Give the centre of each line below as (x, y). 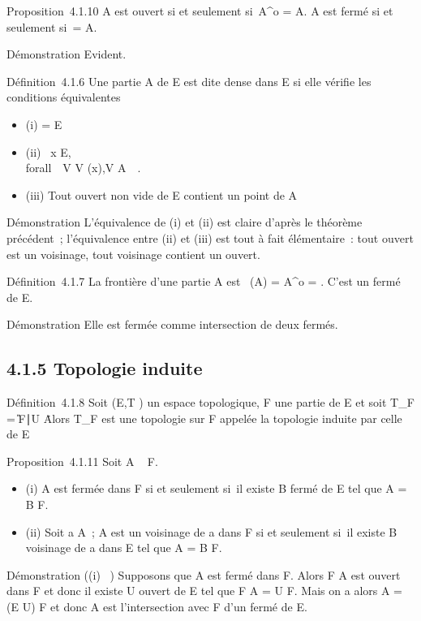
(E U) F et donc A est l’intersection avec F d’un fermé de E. (157, 607)
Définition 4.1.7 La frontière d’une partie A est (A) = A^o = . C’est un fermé (204, 281)
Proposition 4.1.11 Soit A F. (82, 461)
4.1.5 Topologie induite (105, 368)
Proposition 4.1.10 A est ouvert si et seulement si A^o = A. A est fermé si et (200, 11)
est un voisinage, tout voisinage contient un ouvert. (133, 254)
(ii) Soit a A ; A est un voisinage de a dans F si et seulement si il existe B (211, 531)
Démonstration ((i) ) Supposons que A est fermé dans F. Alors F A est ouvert (204, 574)
